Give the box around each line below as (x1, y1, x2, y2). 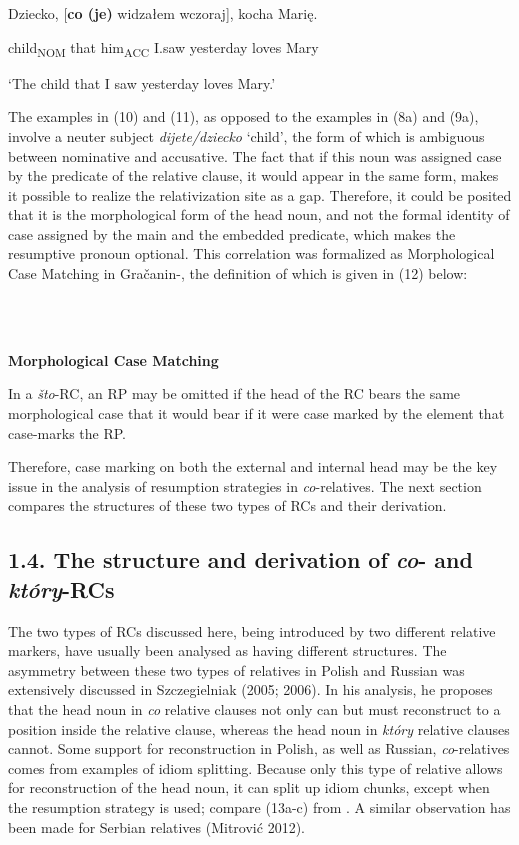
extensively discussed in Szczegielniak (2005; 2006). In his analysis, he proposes (8, 679, 493, 700)
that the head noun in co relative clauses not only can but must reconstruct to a (8, 698, 501, 719)
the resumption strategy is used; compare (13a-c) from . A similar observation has (8, 796, 511, 817)
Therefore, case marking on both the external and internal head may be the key (8, 456, 498, 477)
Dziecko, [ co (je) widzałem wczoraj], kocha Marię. (8, 3, 318, 23)
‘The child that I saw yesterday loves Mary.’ (8, 72, 276, 93)
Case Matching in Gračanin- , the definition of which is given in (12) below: (8, 263, 468, 284)
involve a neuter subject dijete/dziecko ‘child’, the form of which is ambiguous (8, 125, 485, 146)
